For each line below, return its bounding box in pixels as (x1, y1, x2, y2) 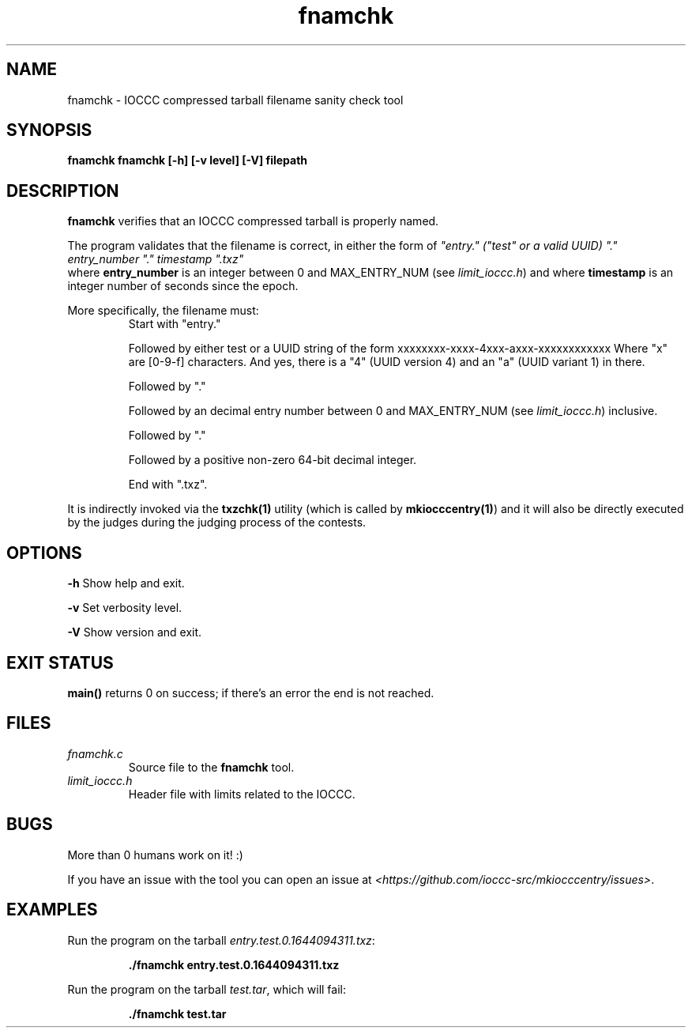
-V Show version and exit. (67, 625, 202, 640)
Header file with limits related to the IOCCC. (128, 787, 355, 801)
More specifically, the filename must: (67, 304, 259, 318)
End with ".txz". (128, 477, 208, 492)
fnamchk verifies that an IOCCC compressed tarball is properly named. (67, 214, 439, 228)
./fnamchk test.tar (128, 1006, 227, 1021)
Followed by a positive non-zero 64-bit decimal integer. (128, 453, 417, 467)
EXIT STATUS (6, 652, 114, 673)
